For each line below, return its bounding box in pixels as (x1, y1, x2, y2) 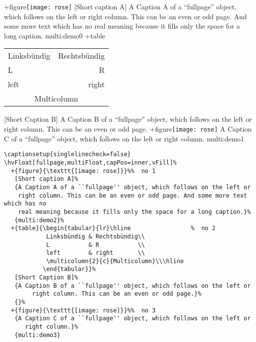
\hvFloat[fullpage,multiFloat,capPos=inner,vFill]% (4, 159, 177, 166)
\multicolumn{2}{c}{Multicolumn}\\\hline (46, 257, 184, 265)
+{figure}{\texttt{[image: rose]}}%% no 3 (11, 307, 156, 314)
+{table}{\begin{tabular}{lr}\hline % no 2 (11, 225, 216, 232)
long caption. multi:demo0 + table (4, 30, 105, 40)
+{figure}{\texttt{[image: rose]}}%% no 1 (11, 167, 156, 174)
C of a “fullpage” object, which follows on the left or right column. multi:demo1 (4, 133, 244, 143)
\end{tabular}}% (42, 266, 96, 273)
